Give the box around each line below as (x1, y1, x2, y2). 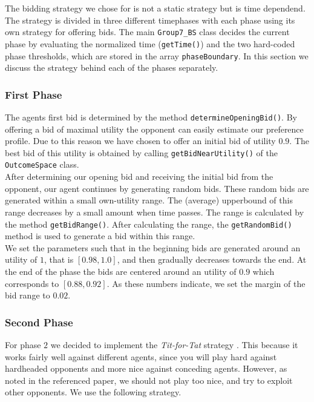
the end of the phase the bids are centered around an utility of (5, 265, 237, 277)
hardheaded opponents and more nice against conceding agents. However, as (5, 362, 287, 375)
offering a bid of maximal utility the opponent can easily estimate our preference (5, 122, 304, 135)
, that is (44, 253, 74, 266)
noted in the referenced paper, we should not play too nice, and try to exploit (5, 374, 293, 386)
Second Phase (5, 314, 73, 329)
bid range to (5, 289, 50, 301)
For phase (5, 338, 41, 351)
